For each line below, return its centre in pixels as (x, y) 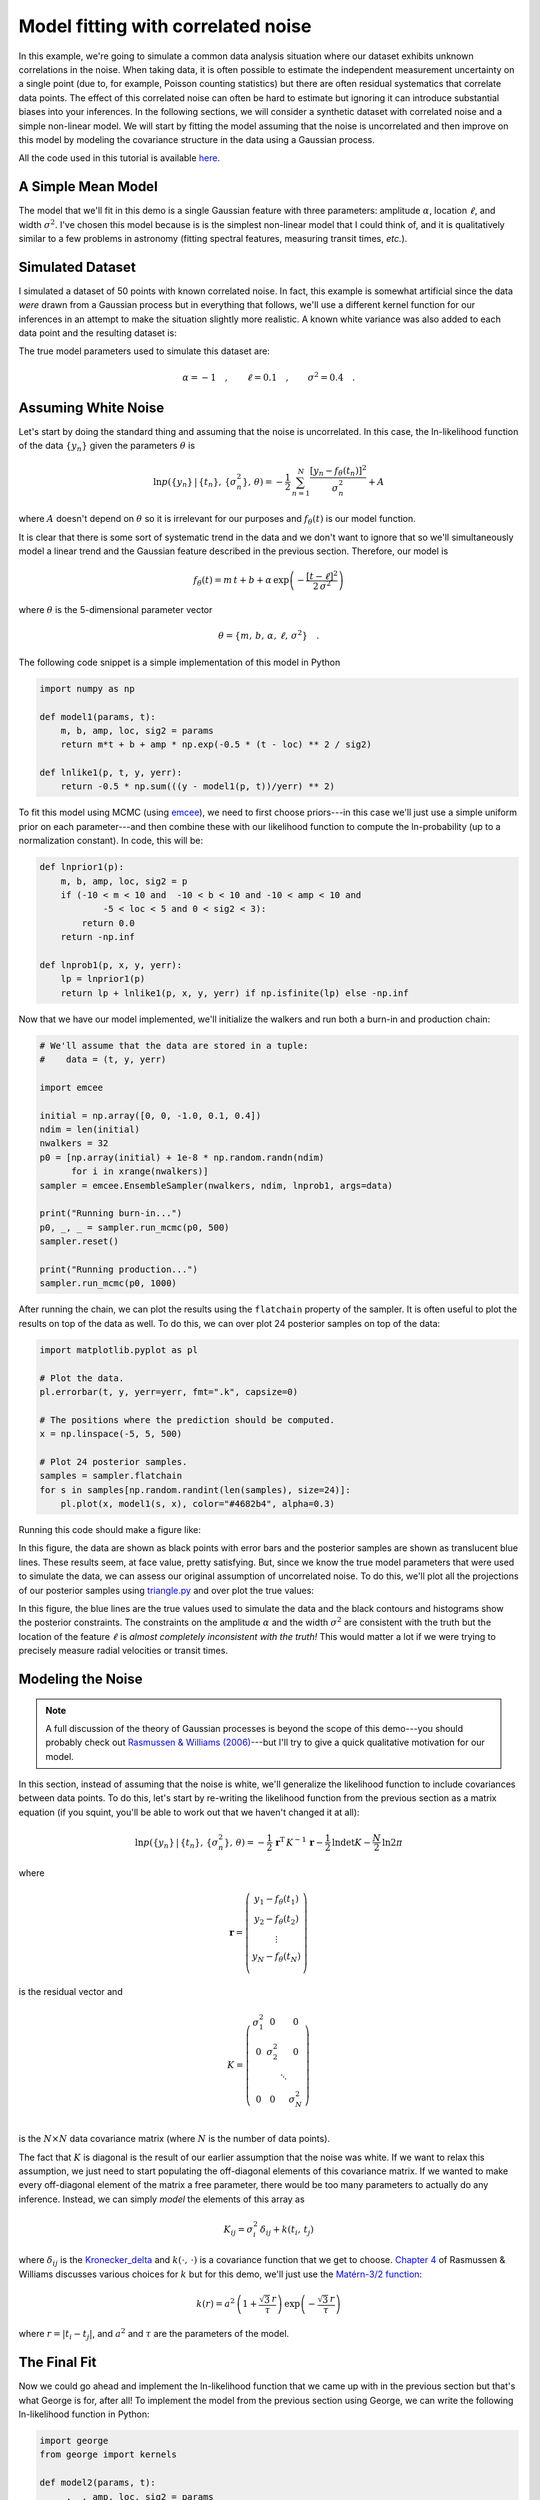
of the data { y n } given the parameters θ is (106, 447)
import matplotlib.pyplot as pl (119, 1349)
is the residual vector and (71, 1992)
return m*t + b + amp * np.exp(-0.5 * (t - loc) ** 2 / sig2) (216, 744)
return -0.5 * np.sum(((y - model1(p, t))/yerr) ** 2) (197, 786)
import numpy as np (87, 688)
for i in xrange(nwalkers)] (140, 1171)
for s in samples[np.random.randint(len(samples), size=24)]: (195, 1489)
